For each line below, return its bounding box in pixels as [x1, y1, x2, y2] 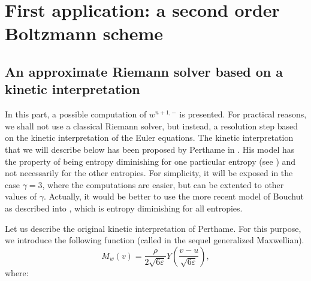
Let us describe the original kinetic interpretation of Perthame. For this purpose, [5, 222, 301, 234]
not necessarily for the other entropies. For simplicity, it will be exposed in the [5, 167, 293, 179]
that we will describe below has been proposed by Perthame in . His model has [5, 143, 295, 155]
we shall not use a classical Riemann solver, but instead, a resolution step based [5, 119, 298, 132]
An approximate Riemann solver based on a [5, 62, 283, 80]
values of [5, 190, 37, 203]
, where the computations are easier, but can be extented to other [42, 178, 284, 191]
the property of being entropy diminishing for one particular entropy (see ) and [5, 155, 296, 167]
